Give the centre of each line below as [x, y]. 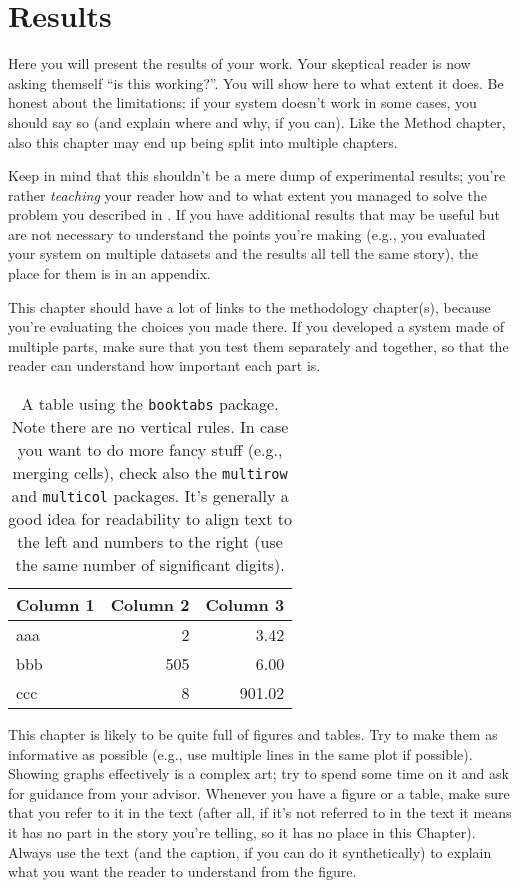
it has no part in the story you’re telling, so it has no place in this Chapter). [242, 832]
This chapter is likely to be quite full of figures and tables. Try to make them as [253, 734]
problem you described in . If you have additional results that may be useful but [254, 214]
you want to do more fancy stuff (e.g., [150, 450]
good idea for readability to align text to [150, 519]
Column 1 [55, 605]
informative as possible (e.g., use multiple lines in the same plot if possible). [240, 753]
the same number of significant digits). [150, 565]
